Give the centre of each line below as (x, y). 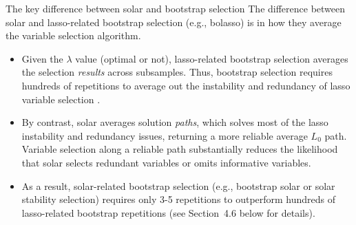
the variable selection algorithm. (73, 35)
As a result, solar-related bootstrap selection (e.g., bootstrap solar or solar (178, 185)
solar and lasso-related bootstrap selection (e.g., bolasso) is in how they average (174, 22)
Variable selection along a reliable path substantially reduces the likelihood (180, 149)
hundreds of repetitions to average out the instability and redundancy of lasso (186, 85)
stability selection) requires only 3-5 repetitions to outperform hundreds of (179, 199)
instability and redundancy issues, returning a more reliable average (165, 135)
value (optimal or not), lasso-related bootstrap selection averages (212, 58)
